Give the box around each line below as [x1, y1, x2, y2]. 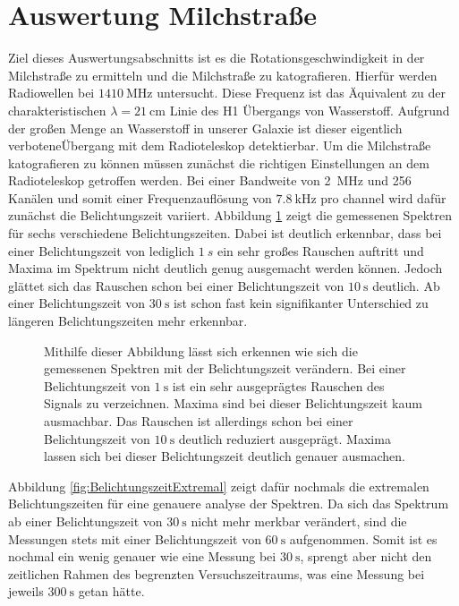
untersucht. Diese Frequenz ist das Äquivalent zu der [157, 83, 446, 102]
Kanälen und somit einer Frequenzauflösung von [8, 188, 272, 207]
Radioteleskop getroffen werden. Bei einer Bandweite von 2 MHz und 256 [8, 171, 412, 190]
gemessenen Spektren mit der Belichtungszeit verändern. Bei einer [44, 359, 406, 378]
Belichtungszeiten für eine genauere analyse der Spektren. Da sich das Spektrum [8, 494, 449, 513]
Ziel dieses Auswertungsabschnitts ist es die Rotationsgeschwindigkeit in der [8, 48, 425, 67]
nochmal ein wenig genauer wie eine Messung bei [8, 547, 276, 566]
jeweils [8, 582, 44, 601]
